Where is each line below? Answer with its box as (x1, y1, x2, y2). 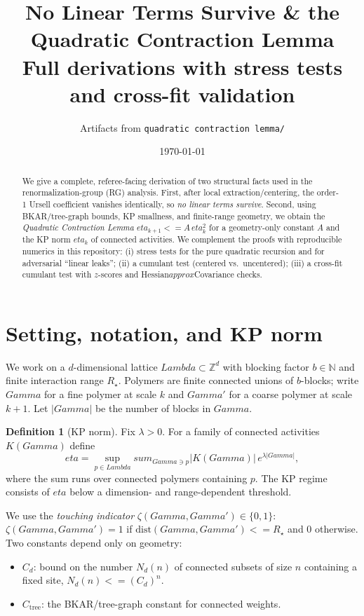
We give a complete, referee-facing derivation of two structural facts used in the (22, 174, 313, 186)
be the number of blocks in (95, 400, 211, 415)
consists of (6, 484, 50, 499)
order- (316, 186, 339, 198)
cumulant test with (22, 268, 92, 280)
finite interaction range (6, 373, 104, 388)
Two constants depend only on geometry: (6, 535, 182, 550)
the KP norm (22, 233, 71, 245)
